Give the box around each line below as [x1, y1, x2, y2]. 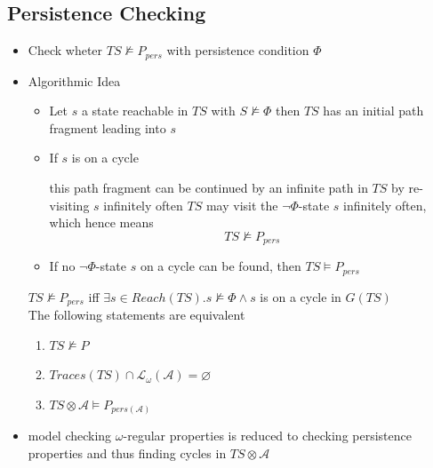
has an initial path [323, 101, 424, 120]
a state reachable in [81, 101, 188, 120]
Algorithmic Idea [28, 71, 121, 90]
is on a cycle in [260, 287, 341, 305]
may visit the [205, 195, 278, 214]
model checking [28, 426, 112, 445]
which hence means [49, 213, 154, 232]
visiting [49, 195, 90, 214]
